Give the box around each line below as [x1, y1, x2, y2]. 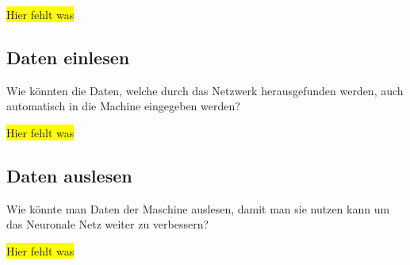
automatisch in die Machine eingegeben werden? [6, 98, 240, 114]
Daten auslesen [6, 163, 132, 187]
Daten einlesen [6, 44, 130, 69]
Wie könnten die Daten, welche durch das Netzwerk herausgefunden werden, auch [6, 82, 404, 98]
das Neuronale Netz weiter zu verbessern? [6, 216, 209, 232]
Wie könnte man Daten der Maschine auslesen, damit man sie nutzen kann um [6, 200, 390, 217]
